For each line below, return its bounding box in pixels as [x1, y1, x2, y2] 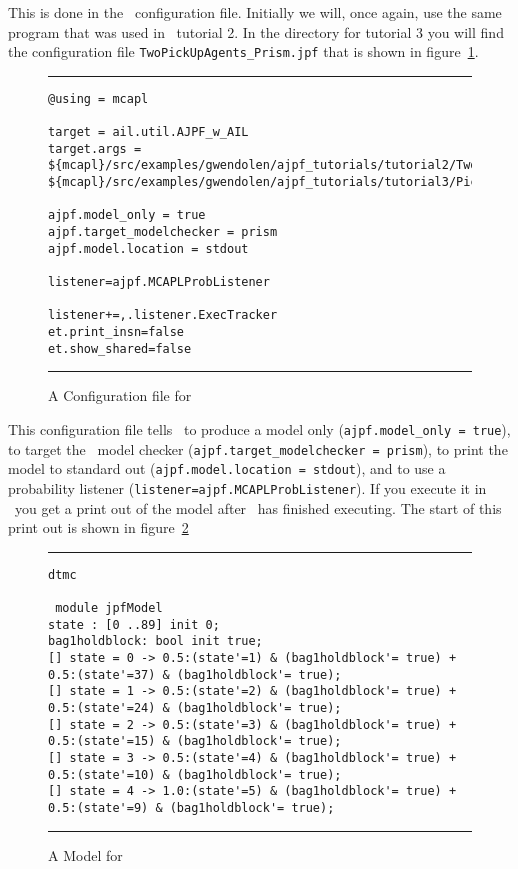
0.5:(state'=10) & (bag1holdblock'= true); [48, 767, 342, 782]
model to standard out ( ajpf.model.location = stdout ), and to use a [8, 458, 446, 479]
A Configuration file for [48, 385, 192, 406]
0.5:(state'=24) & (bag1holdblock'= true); [48, 701, 342, 715]
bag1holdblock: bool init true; [48, 634, 263, 649]
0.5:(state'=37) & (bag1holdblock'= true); [48, 667, 342, 682]
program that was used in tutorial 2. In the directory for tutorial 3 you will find [8, 21, 504, 42]
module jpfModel [55, 601, 163, 616]
